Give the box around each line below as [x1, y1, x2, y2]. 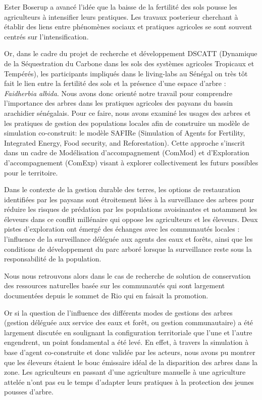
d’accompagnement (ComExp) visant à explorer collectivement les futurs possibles [4, 157, 258, 167]
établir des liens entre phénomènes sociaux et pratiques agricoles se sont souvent [4, 21, 252, 32]
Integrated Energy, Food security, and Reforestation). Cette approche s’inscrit [4, 137, 245, 148]
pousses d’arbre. [4, 386, 54, 397]
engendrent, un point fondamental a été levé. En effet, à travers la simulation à [4, 337, 249, 347]
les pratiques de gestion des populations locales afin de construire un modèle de [4, 117, 249, 128]
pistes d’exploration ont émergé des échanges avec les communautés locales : [4, 224, 240, 234]
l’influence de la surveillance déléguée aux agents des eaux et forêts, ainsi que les [4, 234, 253, 244]
